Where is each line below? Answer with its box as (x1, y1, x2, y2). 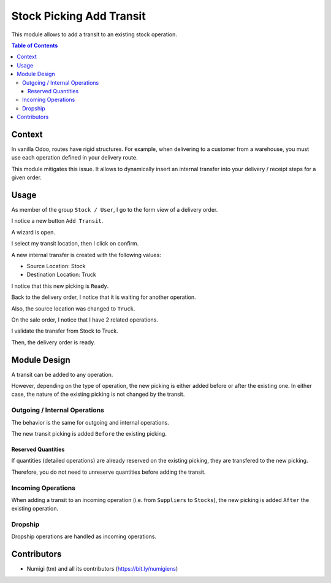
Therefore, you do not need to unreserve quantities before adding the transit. (11, 468, 206, 476)
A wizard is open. (11, 228, 55, 236)
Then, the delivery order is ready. (11, 338, 96, 346)
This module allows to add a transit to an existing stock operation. (11, 31, 178, 38)
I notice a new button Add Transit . (11, 217, 104, 225)
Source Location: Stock (26, 263, 86, 269)
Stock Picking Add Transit (11, 9, 146, 23)
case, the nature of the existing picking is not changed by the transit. (11, 390, 185, 398)
